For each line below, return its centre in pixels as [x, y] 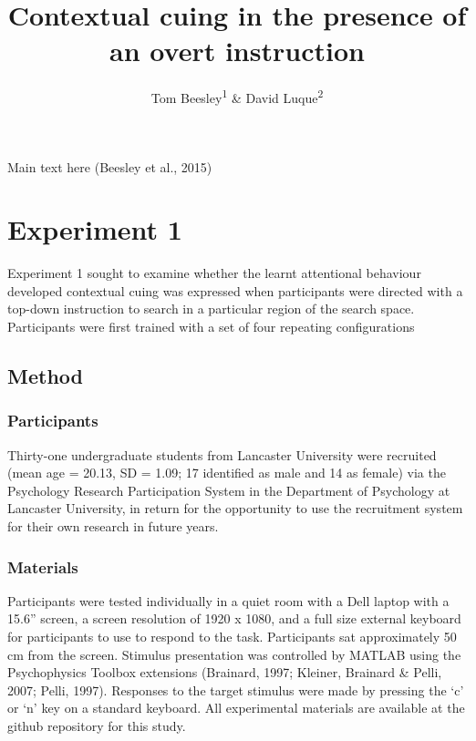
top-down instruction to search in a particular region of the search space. [211, 309]
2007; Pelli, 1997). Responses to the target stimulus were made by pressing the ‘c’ [236, 690]
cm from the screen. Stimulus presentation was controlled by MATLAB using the [234, 654]
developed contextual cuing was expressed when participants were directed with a [235, 290]
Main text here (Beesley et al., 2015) [110, 166]
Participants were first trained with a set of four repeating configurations [211, 327]
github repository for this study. [97, 726]
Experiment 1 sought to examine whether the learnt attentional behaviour [214, 273]
